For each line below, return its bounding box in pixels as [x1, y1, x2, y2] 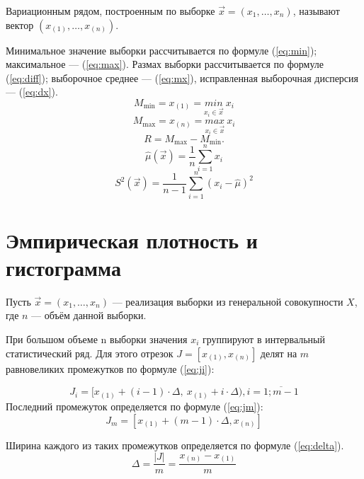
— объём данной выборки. [31, 308, 147, 323]
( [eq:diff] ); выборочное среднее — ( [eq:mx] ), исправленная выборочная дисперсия [6, 70, 358, 85]
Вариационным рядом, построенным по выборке [6, 4, 215, 18]
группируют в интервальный [202, 332, 326, 347]
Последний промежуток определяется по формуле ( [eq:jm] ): [6, 398, 263, 413]
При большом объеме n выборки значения [6, 332, 188, 347]
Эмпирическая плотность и [6, 225, 258, 254]
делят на [260, 345, 297, 360]
